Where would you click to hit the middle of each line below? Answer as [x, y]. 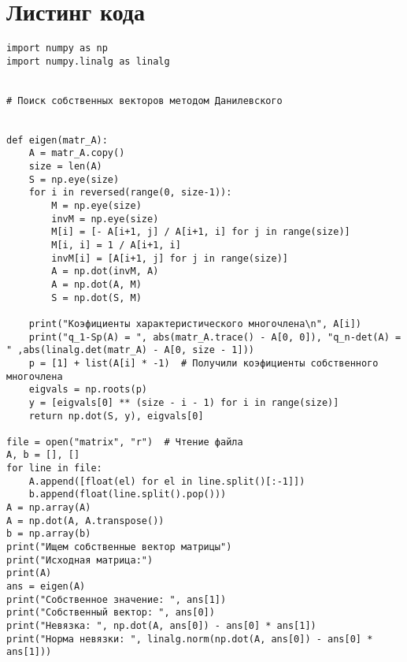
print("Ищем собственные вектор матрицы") [119, 547]
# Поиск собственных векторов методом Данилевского [144, 100]
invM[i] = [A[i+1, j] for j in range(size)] [170, 258]
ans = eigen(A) [46, 587]
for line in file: [54, 469]
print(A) [29, 573]
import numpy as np [57, 48]
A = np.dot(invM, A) [105, 271]
